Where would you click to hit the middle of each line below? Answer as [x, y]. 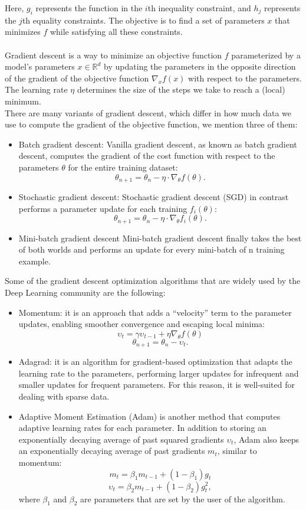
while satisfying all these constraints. [116, 32]
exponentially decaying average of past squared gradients [121, 439]
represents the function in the [89, 8]
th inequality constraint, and [199, 8]
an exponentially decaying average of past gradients [112, 451]
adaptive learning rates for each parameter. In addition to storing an [142, 428]
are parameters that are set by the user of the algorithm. [183, 498]
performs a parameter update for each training [103, 208]
